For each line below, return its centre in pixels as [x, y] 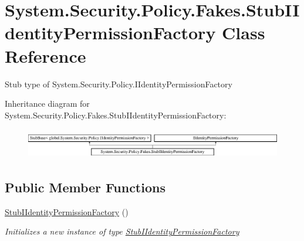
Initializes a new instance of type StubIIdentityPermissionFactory [122, 231]
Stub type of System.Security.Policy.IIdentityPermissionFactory [119, 84]
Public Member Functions [85, 187]
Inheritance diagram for [47, 103]
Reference [45, 55]
